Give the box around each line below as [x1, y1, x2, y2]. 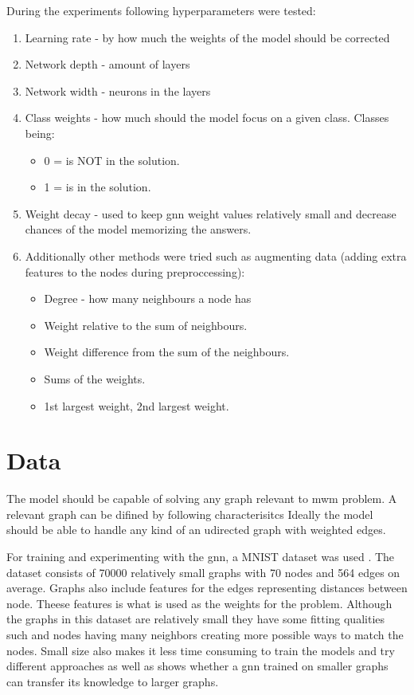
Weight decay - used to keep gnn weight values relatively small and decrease [25, 205, 396, 222]
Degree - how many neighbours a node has [44, 290, 252, 307]
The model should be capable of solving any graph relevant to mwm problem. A [6, 490, 397, 507]
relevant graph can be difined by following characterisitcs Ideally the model [6, 505, 373, 522]
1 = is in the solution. [44, 179, 151, 195]
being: [25, 124, 55, 141]
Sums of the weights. [44, 370, 146, 387]
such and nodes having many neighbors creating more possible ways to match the [6, 626, 404, 642]
